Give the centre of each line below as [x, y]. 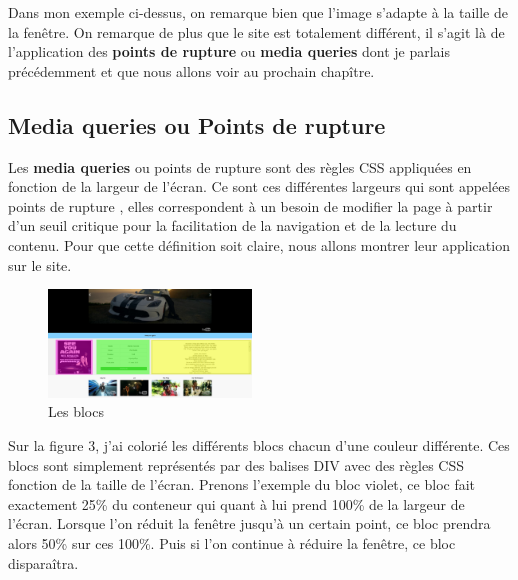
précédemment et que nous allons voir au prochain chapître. [191, 70]
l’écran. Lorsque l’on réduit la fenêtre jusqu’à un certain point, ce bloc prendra [249, 523]
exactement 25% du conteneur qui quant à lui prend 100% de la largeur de [236, 503]
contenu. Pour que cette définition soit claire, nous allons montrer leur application [259, 244]
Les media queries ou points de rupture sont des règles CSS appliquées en [240, 166]
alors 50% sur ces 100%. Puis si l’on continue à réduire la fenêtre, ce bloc [232, 543]
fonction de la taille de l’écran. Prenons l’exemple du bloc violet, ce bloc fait [242, 484]
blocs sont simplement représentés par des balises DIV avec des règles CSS [236, 464]
